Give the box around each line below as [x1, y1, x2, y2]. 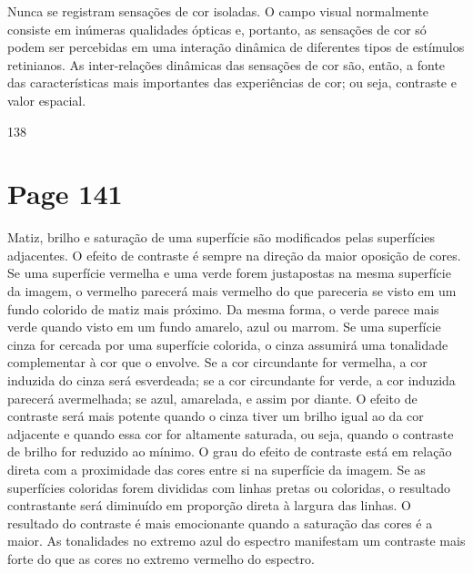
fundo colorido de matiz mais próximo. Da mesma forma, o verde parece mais [7, 299, 439, 318]
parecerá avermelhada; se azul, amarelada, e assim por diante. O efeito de [7, 388, 418, 407]
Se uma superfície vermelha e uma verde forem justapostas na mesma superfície [7, 263, 451, 282]
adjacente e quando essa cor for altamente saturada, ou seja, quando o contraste [7, 424, 454, 443]
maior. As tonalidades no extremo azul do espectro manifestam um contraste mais [7, 531, 466, 550]
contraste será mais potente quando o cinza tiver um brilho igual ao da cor [7, 406, 424, 425]
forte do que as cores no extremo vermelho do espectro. [7, 548, 315, 568]
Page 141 [7, 175, 123, 212]
